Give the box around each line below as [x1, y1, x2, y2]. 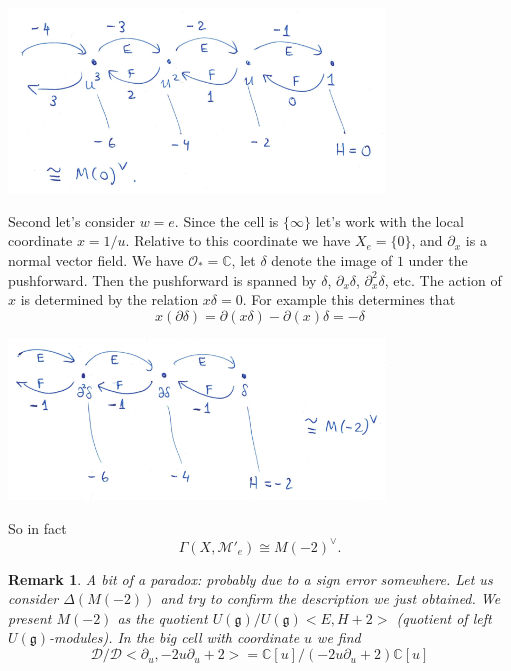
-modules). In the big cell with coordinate [49, 627, 300, 648]
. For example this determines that [242, 289, 456, 310]
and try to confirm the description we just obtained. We [160, 588, 501, 609]
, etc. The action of [384, 269, 502, 290]
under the [408, 250, 468, 270]
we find [317, 627, 361, 648]
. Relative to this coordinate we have [125, 230, 351, 251]
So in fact [8, 517, 67, 538]
